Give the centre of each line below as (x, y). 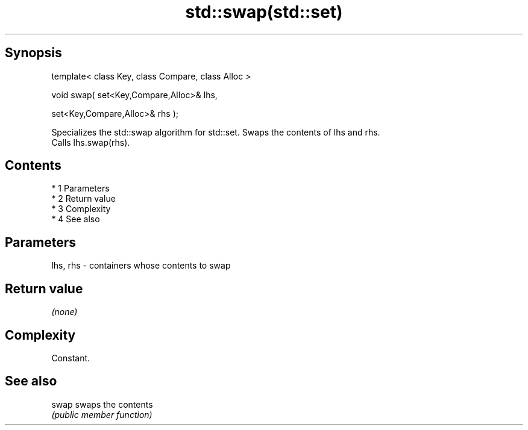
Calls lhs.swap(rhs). (91, 142)
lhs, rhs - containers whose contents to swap (141, 266)
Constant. (71, 358)
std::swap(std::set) (264, 12)
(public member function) (102, 414)
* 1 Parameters (80, 189)
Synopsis (33, 53)
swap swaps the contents (102, 404)
